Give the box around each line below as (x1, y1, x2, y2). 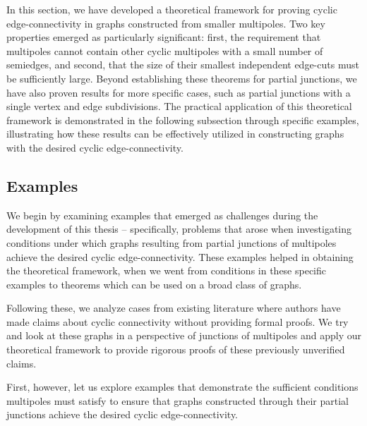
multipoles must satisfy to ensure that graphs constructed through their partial (6, 393, 349, 408)
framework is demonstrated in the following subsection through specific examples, (6, 112, 359, 127)
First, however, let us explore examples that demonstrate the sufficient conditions (6, 379, 359, 394)
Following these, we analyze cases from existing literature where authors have (6, 300, 341, 315)
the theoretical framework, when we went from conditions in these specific (6, 263, 327, 278)
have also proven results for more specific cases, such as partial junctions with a (6, 85, 351, 99)
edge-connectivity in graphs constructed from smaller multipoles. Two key (6, 16, 325, 30)
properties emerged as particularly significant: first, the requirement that (6, 30, 321, 44)
